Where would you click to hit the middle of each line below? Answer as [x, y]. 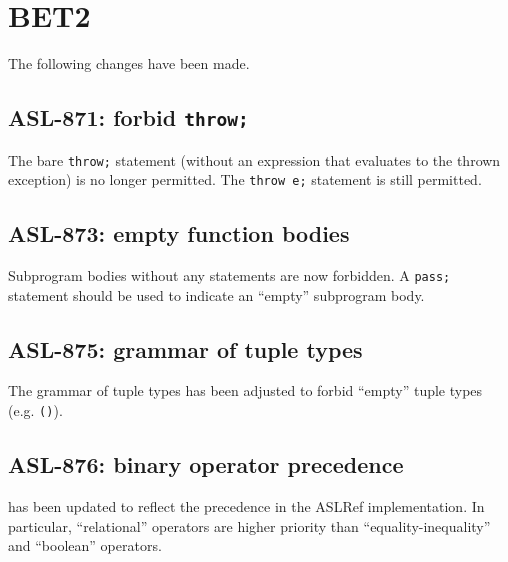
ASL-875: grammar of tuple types [185, 348]
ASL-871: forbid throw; [128, 117]
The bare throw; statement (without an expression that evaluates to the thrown [254, 159]
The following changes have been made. [129, 63]
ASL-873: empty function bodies [179, 233]
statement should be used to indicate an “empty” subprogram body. [216, 294]
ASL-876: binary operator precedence [206, 464]
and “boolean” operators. [85, 545]
